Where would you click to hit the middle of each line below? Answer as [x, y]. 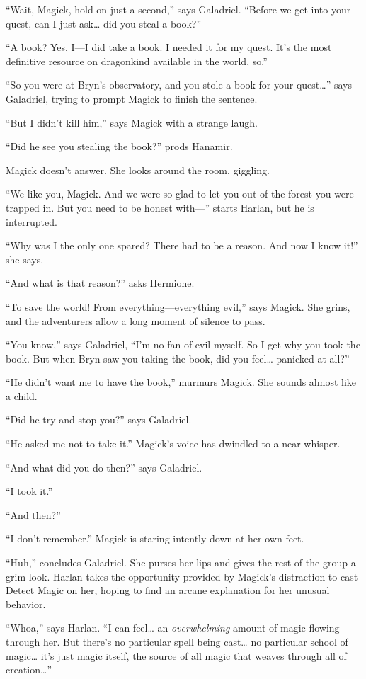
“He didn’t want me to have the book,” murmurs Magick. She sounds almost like [181, 382]
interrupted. [32, 221]
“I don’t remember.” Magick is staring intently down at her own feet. [155, 538]
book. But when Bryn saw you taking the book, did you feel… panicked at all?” [178, 358]
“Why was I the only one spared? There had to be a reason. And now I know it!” [182, 245]
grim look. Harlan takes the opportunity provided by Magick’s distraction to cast [182, 576]
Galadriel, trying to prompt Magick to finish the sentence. [132, 98]
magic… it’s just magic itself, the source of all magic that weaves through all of [176, 655]
